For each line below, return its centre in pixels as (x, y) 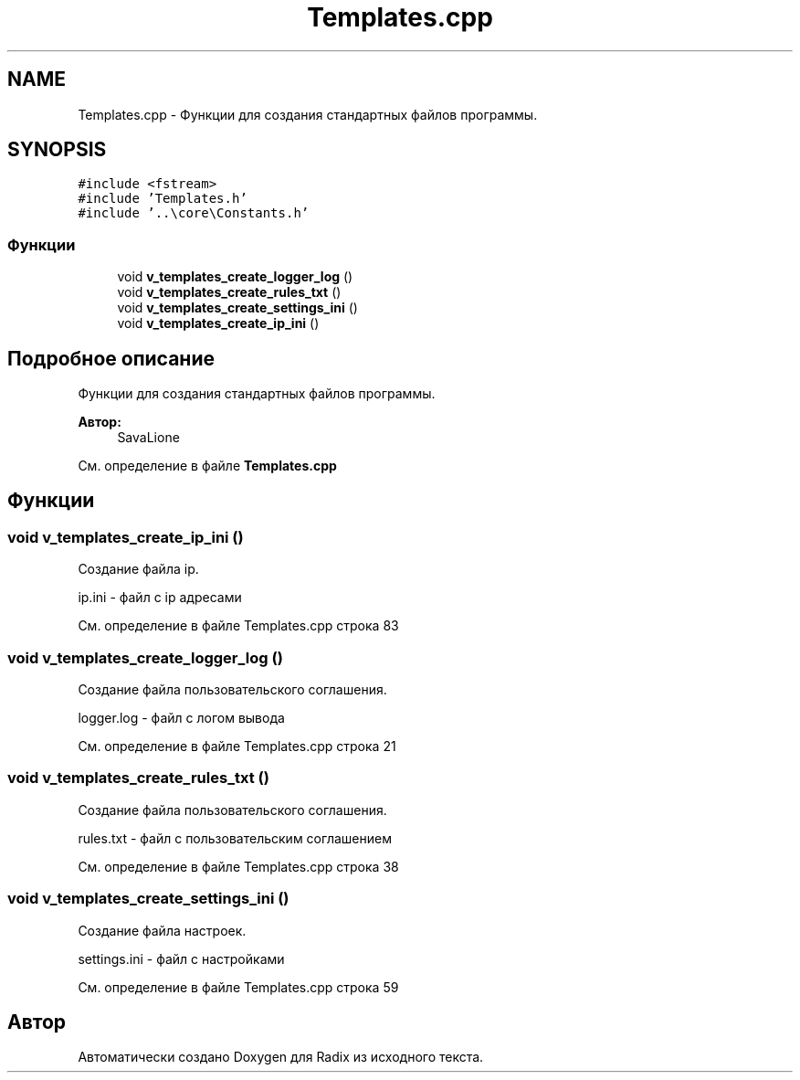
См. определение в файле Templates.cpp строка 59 (238, 987)
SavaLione (148, 438)
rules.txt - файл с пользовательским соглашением (235, 838)
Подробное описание (111, 358)
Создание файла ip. (138, 569)
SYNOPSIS (57, 150)
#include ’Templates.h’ (163, 199)
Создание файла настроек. (162, 930)
